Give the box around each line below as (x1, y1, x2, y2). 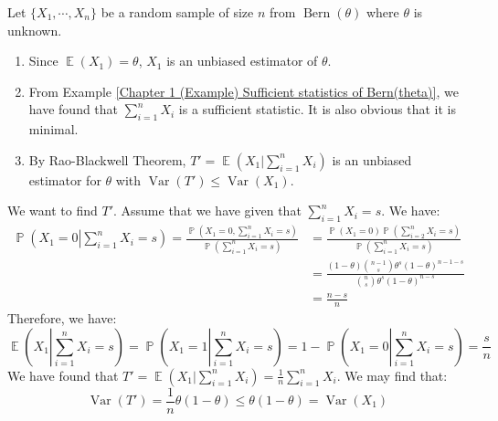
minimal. (28, 120, 79, 139)
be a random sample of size (101, 3, 254, 21)
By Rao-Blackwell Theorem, (28, 150, 186, 169)
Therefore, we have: (7, 308, 117, 327)
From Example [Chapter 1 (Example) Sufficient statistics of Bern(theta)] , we (28, 81, 459, 100)
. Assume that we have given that (113, 201, 302, 220)
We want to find (7, 201, 98, 220)
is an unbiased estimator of (166, 51, 318, 70)
